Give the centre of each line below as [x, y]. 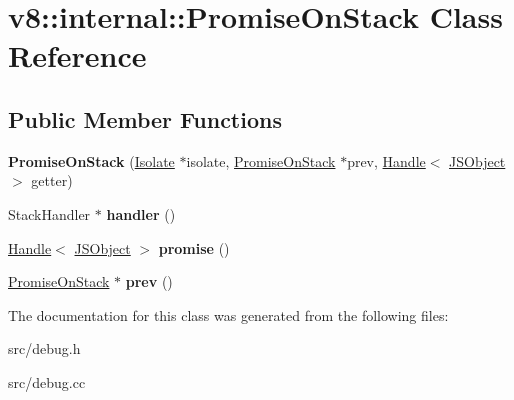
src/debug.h [44, 348]
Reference [77, 55]
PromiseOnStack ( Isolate [91, 160]
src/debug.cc [47, 381]
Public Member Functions [145, 118]
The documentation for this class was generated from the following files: [228, 314]
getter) [52, 180]
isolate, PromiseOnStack [261, 160]
